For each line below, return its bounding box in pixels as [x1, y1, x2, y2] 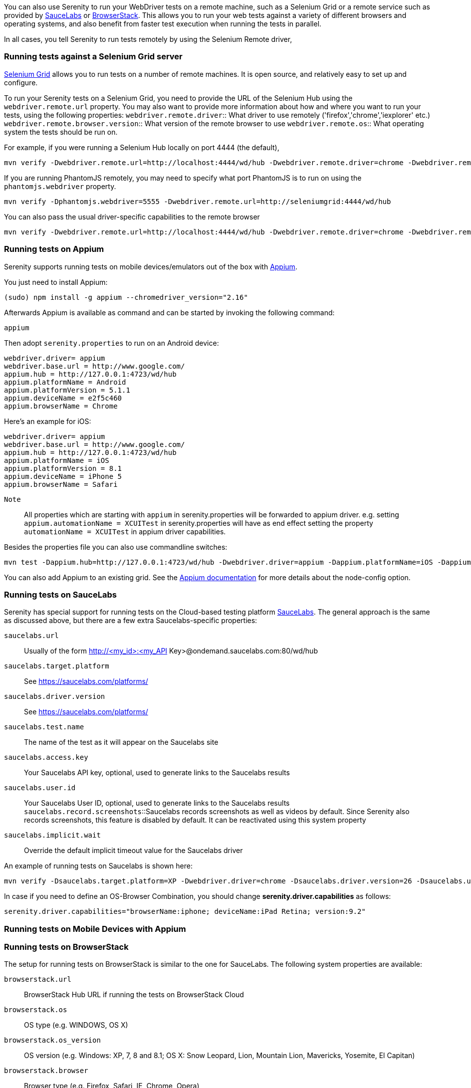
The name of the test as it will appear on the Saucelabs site [24, 738, 219, 747]
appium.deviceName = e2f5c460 [4, 394, 122, 402]
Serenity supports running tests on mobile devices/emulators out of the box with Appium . [4, 262, 297, 271]
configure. [4, 78, 38, 87]
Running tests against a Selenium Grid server [4, 51, 183, 62]
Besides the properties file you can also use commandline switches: [4, 542, 228, 551]
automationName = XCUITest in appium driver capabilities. [24, 527, 226, 536]
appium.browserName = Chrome [4, 402, 118, 410]
